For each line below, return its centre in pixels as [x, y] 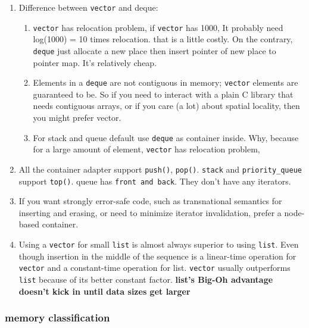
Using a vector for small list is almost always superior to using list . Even [159, 244]
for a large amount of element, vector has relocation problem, [146, 149]
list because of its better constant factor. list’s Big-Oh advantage [146, 279]
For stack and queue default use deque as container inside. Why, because [166, 137]
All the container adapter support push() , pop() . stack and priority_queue [160, 169]
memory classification [57, 318]
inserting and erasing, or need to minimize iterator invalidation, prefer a [150, 212]
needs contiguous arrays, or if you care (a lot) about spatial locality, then [166, 106]
